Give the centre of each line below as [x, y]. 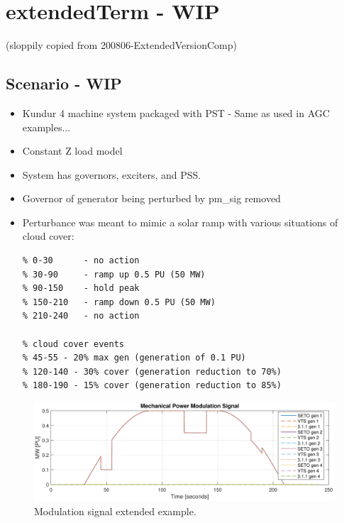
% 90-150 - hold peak [81, 288]
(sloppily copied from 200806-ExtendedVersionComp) [121, 45]
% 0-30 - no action [81, 261]
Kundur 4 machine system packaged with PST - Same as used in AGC [176, 112]
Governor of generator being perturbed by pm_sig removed [151, 198]
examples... [46, 127]
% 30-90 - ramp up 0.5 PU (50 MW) [114, 274]
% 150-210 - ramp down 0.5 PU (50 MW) [119, 302]
